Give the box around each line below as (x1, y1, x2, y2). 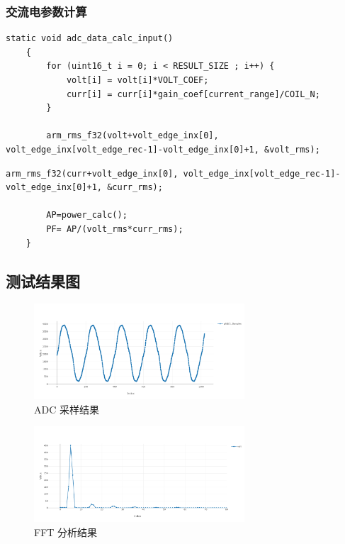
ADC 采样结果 (34, 401, 99, 416)
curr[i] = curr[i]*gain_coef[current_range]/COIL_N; (66, 89, 320, 99)
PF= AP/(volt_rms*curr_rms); (46, 223, 183, 234)
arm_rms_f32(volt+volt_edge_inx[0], (46, 131, 219, 141)
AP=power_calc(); (46, 210, 128, 221)
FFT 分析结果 (34, 524, 98, 539)
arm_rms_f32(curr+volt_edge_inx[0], (6, 168, 179, 179)
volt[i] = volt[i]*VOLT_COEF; (66, 75, 209, 85)
